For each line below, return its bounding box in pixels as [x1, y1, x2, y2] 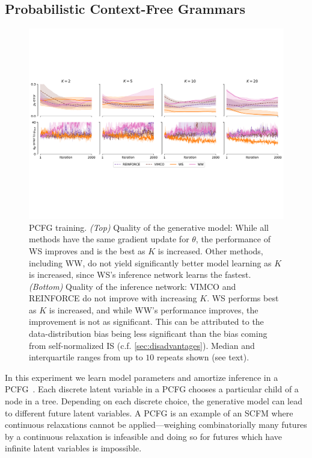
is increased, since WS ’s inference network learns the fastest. [29, 268, 251, 281]
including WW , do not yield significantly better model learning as [29, 256, 272, 269]
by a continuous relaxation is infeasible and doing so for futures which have [5, 430, 282, 442]
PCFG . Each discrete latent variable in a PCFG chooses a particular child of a [5, 383, 299, 395]
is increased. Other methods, [158, 244, 263, 257]
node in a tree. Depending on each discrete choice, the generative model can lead [5, 395, 303, 407]
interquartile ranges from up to [29, 351, 143, 363]
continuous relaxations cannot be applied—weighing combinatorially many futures [5, 418, 307, 431]
